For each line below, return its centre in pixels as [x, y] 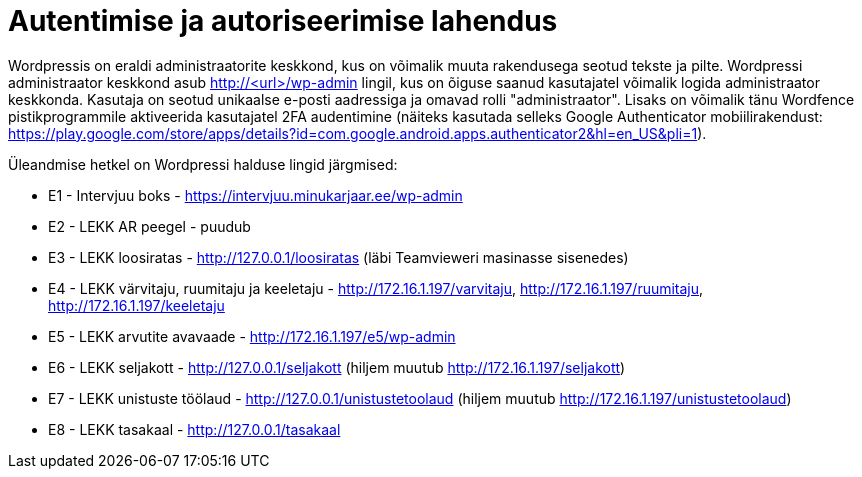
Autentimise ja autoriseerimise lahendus [283, 21]
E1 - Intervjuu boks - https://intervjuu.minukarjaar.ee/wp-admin [255, 195]
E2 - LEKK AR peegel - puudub [149, 226]
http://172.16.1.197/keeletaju [136, 305]
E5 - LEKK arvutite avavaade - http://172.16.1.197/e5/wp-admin [252, 336]
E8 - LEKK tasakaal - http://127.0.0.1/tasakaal [194, 429]
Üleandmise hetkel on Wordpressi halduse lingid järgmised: [203, 164]
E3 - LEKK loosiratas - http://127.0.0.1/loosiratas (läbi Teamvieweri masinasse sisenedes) [338, 257]
